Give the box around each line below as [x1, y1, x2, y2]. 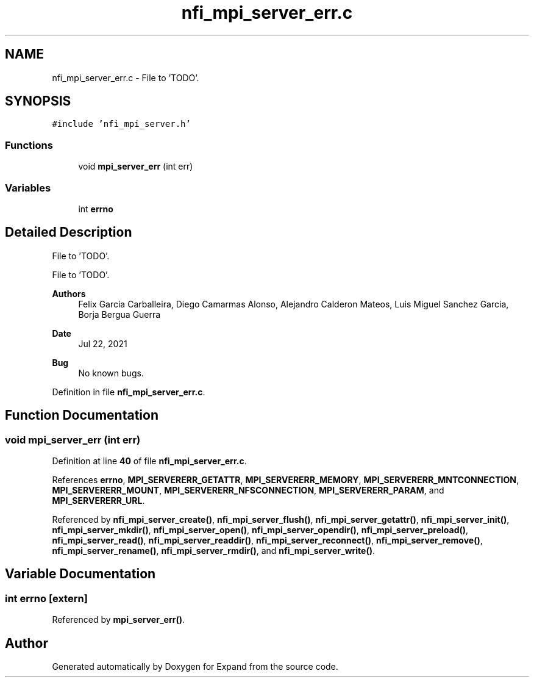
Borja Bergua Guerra [78, 309, 161, 320]
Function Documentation [5, 407, 158, 423]
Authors [52, 288, 86, 299]
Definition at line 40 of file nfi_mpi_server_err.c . [52, 456, 247, 466]
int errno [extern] [5, 592, 88, 605]
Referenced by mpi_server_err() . [52, 614, 185, 625]
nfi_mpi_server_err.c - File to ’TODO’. [52, 72, 199, 83]
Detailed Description [5, 224, 132, 240]
